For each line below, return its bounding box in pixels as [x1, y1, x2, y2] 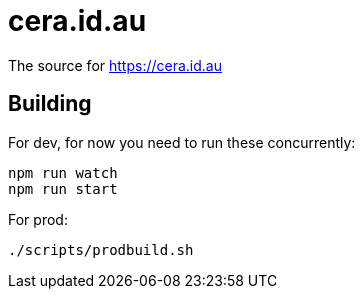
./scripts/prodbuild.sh [8, 241, 194, 258]
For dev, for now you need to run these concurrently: [8, 133, 356, 151]
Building [8, 91, 92, 117]
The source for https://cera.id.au [8, 56, 222, 74]
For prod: [8, 210, 68, 228]
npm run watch [8, 164, 118, 181]
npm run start [8, 180, 118, 197]
